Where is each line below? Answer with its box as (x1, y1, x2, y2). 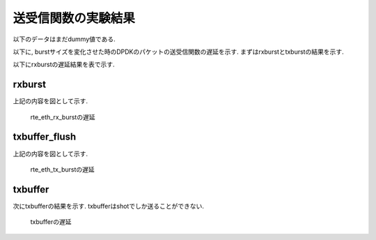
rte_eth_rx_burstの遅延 (30, 112, 95, 121)
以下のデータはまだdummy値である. (13, 35, 116, 43)
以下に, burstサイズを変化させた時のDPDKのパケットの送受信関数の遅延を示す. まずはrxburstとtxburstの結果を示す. (13, 47, 344, 56)
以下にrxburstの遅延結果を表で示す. (13, 60, 115, 69)
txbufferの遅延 (30, 218, 72, 226)
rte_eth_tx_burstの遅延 (30, 165, 95, 174)
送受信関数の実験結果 (13, 10, 136, 26)
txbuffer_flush (13, 131, 77, 143)
